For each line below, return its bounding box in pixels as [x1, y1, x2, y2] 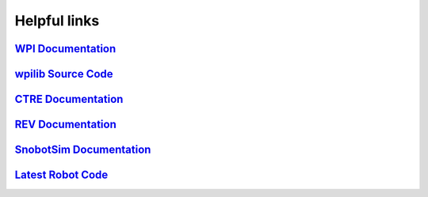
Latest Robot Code [14, 169, 109, 182]
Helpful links [14, 12, 100, 29]
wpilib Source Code [14, 67, 114, 81]
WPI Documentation [14, 42, 117, 55]
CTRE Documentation [14, 93, 124, 106]
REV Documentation [14, 118, 117, 131]
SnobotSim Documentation [14, 143, 151, 157]
